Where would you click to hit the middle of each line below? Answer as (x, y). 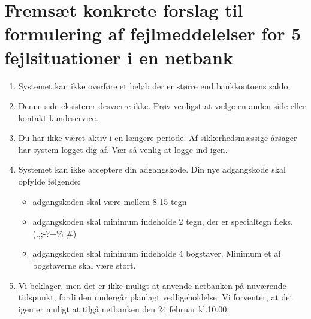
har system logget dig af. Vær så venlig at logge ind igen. (123, 149)
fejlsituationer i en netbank (119, 57)
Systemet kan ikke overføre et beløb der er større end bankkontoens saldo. (154, 85)
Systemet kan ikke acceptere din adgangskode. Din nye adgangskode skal (152, 169)
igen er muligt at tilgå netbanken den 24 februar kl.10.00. (124, 309)
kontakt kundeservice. (58, 117)
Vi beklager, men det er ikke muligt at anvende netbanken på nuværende (152, 285)
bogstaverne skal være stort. (84, 265)
